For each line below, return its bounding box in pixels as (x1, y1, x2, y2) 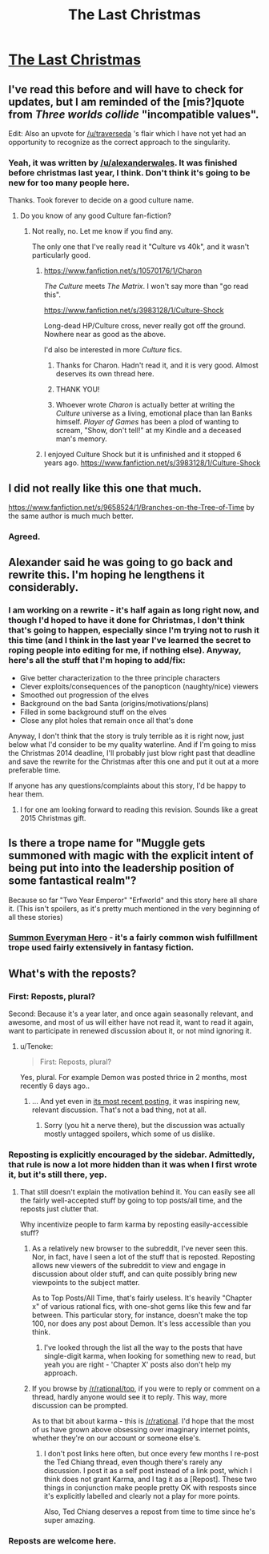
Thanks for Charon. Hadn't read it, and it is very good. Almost (55, 360, 259, 370)
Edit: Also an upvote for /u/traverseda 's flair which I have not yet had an (8, 129, 247, 138)
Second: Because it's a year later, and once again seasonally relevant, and (8, 1009, 254, 1018)
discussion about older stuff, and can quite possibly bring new (31, 1269, 238, 1279)
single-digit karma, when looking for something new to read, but (43, 1351, 256, 1361)
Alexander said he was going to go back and (8, 556, 234, 569)
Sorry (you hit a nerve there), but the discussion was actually (43, 1121, 246, 1130)
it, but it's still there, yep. (8, 1169, 107, 1180)
